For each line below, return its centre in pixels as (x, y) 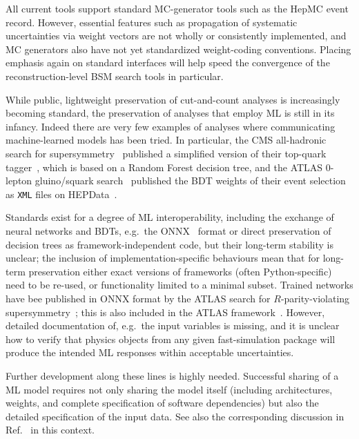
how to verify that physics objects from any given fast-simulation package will (171, 339)
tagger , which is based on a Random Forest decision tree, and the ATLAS (164, 167)
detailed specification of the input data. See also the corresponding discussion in (175, 416)
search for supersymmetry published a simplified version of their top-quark (166, 153)
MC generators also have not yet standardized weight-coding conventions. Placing (178, 49)
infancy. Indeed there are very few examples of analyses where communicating (171, 126)
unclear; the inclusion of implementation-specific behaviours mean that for (163, 258)
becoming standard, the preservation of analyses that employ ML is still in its (170, 113)
